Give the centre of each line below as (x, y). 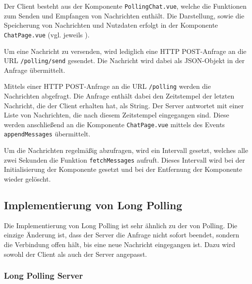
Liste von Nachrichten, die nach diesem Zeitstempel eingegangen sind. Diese (117, 115)
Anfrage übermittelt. (35, 70)
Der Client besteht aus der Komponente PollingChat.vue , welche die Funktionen (125, 6)
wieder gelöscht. (27, 178)
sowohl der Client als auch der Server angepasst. (76, 254)
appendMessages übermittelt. (47, 134)
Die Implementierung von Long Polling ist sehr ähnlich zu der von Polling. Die (121, 225)
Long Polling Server (43, 276)
